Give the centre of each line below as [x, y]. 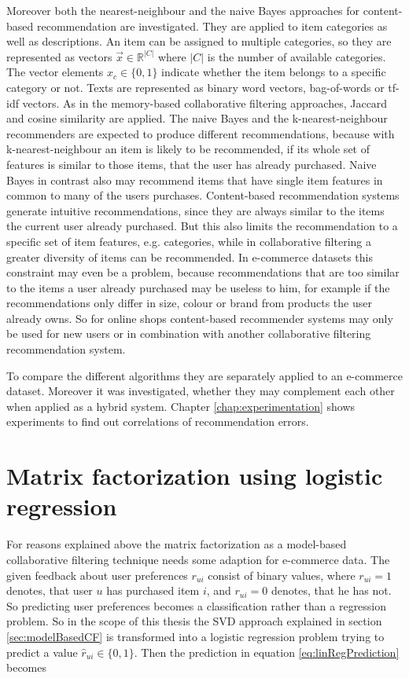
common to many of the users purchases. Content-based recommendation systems [203, 195]
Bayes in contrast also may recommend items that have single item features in [195, 180]
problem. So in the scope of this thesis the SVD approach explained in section [194, 621]
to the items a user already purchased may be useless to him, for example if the [198, 287]
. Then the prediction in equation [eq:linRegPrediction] [267, 652]
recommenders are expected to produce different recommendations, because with [201, 133]
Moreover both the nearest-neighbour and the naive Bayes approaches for [183, 10]
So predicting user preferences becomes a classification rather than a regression [197, 605]
